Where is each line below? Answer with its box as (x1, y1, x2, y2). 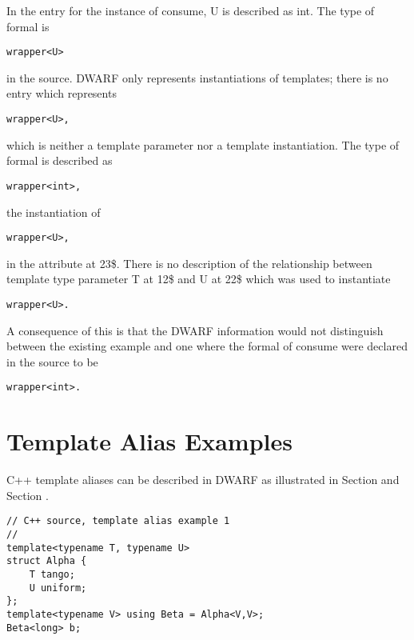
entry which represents (6, 85, 117, 102)
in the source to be (6, 353, 98, 370)
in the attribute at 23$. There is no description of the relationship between (6, 254, 372, 271)
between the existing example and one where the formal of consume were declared (6, 338, 408, 354)
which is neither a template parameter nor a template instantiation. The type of (6, 136, 400, 153)
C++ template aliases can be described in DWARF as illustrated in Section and (6, 471, 400, 488)
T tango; (29, 569, 75, 580)
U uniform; (29, 582, 87, 594)
